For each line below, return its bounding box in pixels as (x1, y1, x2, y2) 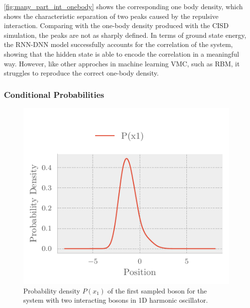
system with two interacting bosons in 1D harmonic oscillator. (23, 295, 208, 305)
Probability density (23, 285, 81, 295)
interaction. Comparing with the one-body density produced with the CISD (4, 20, 229, 31)
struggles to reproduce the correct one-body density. (4, 68, 159, 78)
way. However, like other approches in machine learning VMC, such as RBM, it (4, 58, 240, 68)
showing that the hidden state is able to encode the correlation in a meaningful (4, 48, 239, 59)
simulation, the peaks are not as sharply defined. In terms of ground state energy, (4, 30, 247, 40)
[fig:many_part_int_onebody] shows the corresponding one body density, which (4, 1, 243, 11)
